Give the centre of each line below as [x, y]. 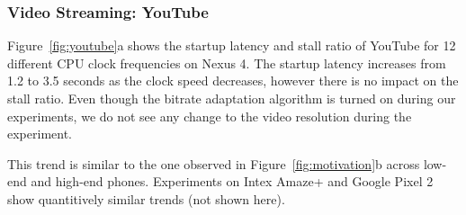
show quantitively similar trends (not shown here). [146, 198]
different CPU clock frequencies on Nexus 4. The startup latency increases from [227, 63]
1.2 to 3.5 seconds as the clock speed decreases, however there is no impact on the [233, 81]
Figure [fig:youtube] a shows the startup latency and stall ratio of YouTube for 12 [232, 45]
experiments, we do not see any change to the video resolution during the [210, 116]
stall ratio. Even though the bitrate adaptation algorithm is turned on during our [232, 98]
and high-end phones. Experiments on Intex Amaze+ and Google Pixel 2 [232, 181]
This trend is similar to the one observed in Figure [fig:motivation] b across [214, 163]
